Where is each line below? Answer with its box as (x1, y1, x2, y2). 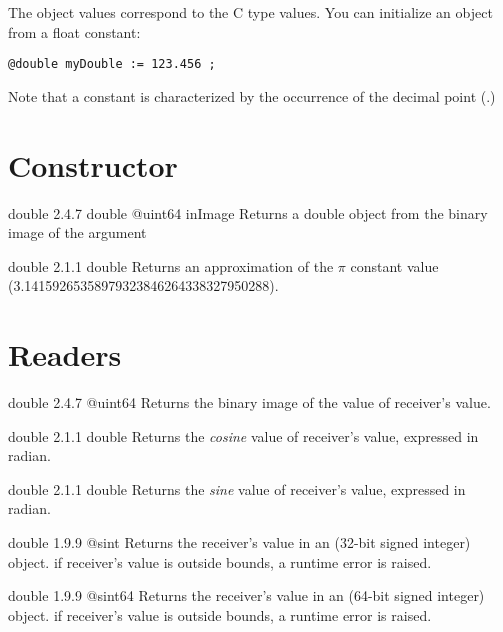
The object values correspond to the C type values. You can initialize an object (8, 2, 493, 22)
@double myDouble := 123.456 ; (8, 57, 216, 72)
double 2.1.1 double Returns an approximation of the (8, 255, 334, 276)
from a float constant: (8, 21, 141, 42)
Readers (8, 334, 122, 375)
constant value (350, 255, 439, 276)
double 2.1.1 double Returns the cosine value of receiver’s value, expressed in (8, 425, 479, 446)
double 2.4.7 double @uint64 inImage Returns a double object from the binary (8, 202, 488, 223)
